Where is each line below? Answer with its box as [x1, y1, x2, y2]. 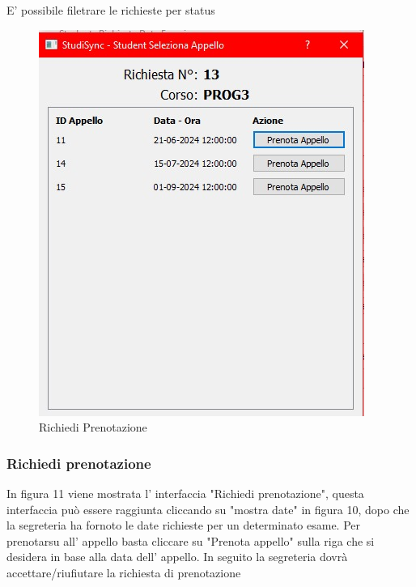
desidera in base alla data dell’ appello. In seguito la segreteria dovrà [6, 548, 348, 565]
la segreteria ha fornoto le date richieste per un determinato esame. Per [6, 517, 360, 534]
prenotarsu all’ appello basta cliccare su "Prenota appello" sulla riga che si [6, 532, 375, 549]
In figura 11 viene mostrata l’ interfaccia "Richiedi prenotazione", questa [6, 485, 364, 501]
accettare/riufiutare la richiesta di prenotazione [6, 564, 241, 581]
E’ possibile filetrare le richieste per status [6, 2, 215, 18]
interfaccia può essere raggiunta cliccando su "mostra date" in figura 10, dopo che [6, 500, 410, 517]
